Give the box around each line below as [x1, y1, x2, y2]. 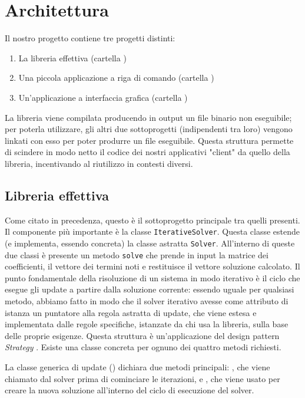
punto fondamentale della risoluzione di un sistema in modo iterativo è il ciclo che [5, 271, 300, 284]
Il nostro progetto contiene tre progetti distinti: [5, 32, 175, 44]
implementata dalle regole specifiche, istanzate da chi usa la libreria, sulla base [5, 318, 289, 330]
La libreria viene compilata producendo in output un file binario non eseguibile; [5, 111, 292, 123]
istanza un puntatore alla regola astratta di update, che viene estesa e [5, 306, 257, 318]
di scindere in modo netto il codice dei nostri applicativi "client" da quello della [5, 146, 290, 158]
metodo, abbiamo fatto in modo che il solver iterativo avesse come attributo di [5, 295, 289, 307]
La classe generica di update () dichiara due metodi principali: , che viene [5, 360, 270, 373]
